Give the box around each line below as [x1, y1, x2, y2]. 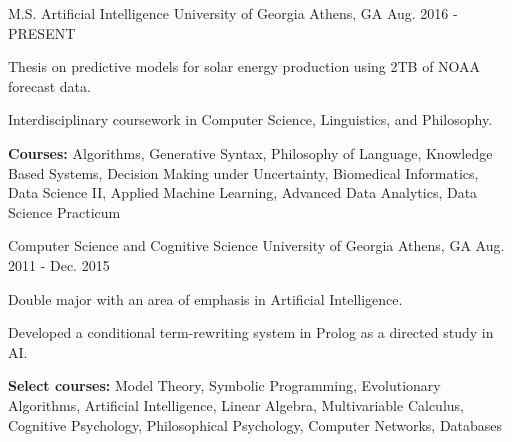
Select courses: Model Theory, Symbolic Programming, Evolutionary [8, 375, 441, 396]
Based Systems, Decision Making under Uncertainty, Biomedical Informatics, [8, 162, 479, 183]
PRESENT [8, 22, 76, 43]
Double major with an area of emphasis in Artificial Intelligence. [8, 288, 403, 309]
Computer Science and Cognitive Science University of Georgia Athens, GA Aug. [8, 235, 505, 256]
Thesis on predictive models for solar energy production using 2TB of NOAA [8, 56, 481, 77]
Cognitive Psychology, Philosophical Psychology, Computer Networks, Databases [8, 414, 503, 435]
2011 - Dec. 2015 [8, 254, 110, 275]
